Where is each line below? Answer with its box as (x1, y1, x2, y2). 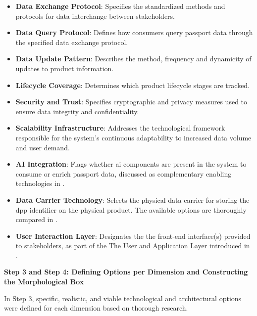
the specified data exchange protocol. (15, 37, 128, 47)
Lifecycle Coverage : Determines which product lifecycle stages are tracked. (15, 80, 250, 90)
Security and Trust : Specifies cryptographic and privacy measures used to (15, 96, 248, 107)
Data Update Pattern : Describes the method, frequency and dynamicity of (15, 53, 252, 64)
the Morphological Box (4, 276, 84, 287)
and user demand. (15, 142, 70, 152)
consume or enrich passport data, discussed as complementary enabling (15, 168, 232, 179)
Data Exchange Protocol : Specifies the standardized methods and (15, 1, 225, 11)
